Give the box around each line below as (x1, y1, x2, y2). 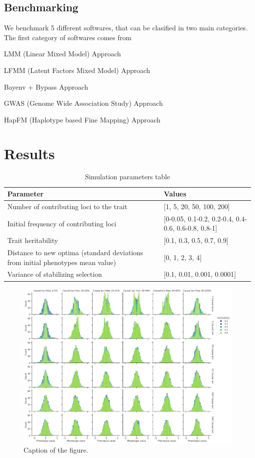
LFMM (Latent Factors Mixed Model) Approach (4, 65, 151, 75)
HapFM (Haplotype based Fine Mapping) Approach (4, 114, 161, 124)
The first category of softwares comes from (4, 32, 132, 42)
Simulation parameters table (85, 171, 170, 182)
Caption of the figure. (24, 445, 88, 455)
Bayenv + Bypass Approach (4, 81, 88, 92)
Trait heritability (7, 235, 58, 245)
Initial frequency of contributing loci (7, 218, 117, 228)
